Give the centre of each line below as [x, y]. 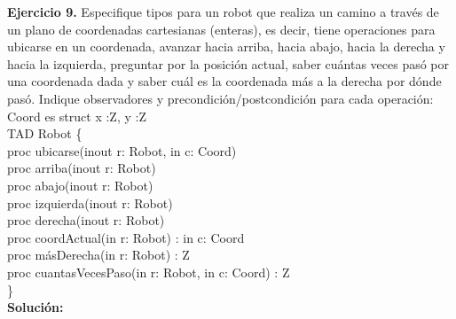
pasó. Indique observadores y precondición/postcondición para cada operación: [220, 98]
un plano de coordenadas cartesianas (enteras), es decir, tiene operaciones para [221, 29]
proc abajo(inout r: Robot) [80, 185]
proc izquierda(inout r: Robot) [90, 202]
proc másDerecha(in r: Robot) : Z [98, 255]
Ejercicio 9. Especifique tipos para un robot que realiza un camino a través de [223, 12]
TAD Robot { [45, 133]
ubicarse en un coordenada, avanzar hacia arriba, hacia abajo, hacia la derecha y [226, 47]
